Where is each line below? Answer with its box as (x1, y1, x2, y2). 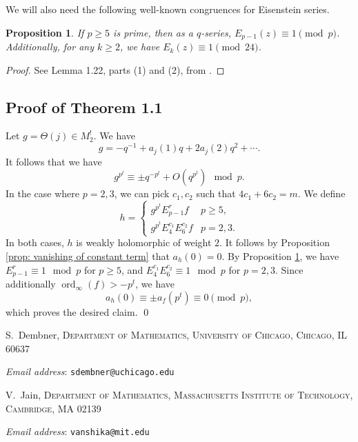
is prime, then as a (113, 25, 193, 39)
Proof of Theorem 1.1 (6, 96, 163, 117)
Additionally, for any (6, 39, 94, 54)
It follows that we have (6, 154, 102, 168)
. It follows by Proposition (219, 235, 330, 250)
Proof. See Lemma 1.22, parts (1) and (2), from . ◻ (6, 62, 225, 77)
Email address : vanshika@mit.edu (6, 424, 150, 439)
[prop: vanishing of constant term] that (6, 249, 170, 263)
